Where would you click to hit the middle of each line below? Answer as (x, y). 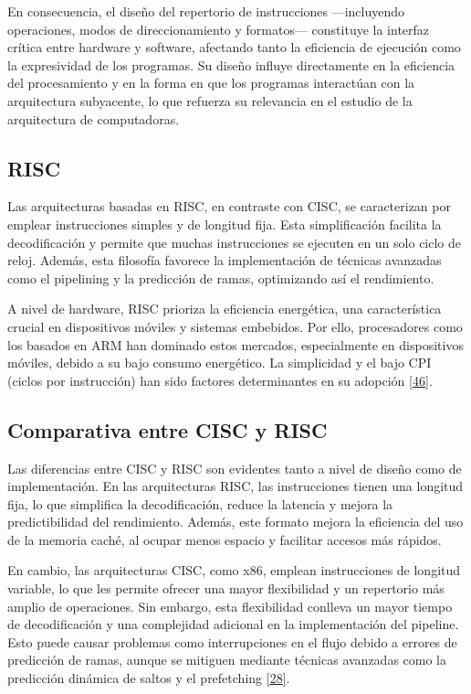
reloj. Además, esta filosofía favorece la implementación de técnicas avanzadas (225, 260)
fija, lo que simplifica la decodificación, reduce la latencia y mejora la (200, 503)
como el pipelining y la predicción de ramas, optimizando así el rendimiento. (221, 278)
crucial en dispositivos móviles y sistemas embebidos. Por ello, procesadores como (235, 326)
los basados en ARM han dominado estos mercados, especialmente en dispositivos (235, 344)
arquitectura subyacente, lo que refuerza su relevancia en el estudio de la (210, 100)
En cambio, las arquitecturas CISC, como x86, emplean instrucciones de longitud (234, 570)
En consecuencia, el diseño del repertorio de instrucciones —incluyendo (206, 11)
